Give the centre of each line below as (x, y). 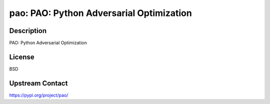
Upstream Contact (38, 83)
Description (28, 31)
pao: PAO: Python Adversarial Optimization (100, 13)
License (22, 57)
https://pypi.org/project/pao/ (39, 95)
